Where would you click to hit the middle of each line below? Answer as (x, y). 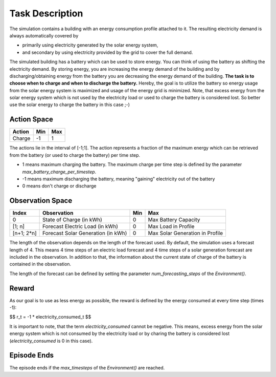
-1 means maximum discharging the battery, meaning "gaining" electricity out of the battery (119, 179)
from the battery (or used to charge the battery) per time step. (75, 155)
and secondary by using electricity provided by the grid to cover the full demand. (108, 52)
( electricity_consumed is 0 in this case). (51, 341)
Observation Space (41, 201)
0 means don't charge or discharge (59, 186)
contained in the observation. (40, 264)
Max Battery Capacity (174, 220)
